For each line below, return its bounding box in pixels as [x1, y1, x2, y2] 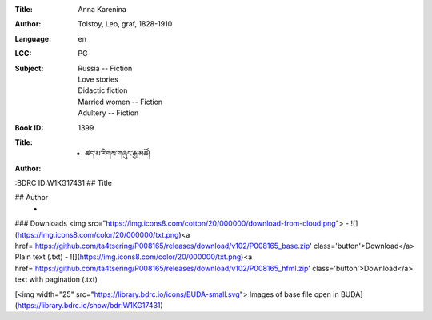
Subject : [14, 63, 44, 73]
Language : [14, 34, 52, 43]
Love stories [78, 74, 119, 84]
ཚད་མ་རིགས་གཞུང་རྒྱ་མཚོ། [85, 149, 151, 158]
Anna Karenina [78, 5, 127, 14]
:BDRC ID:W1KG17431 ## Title [14, 178, 112, 188]
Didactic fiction [78, 86, 128, 95]
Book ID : [14, 122, 44, 132]
